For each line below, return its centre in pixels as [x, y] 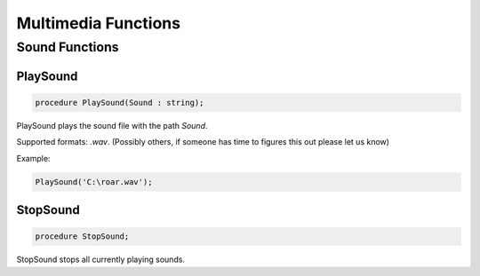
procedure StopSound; [82, 237]
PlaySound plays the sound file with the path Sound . [112, 125]
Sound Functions [68, 47]
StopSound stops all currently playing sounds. [101, 260]
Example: [33, 158]
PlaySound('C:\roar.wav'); [94, 181]
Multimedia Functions [99, 23]
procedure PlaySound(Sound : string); [120, 103]
